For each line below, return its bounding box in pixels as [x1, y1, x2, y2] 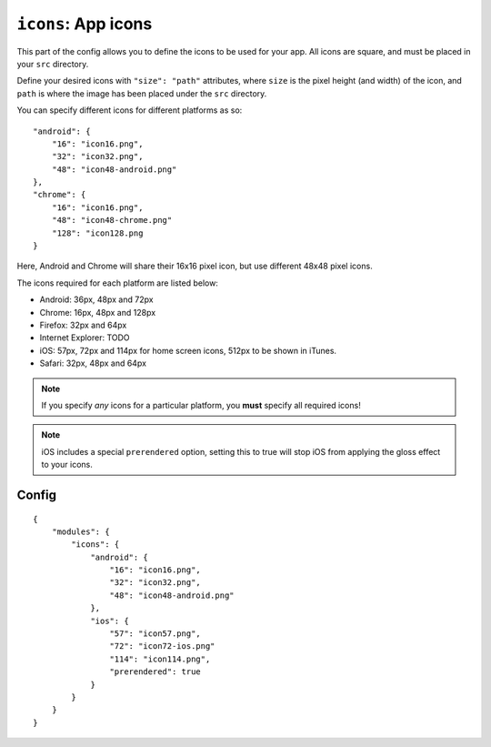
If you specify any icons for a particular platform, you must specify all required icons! [41, 399, 361, 410]
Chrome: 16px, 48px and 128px [39, 307, 156, 318]
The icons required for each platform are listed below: [16, 278, 218, 288]
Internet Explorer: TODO [39, 332, 131, 343]
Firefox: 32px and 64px [39, 319, 127, 330]
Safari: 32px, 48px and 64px [39, 358, 147, 368]
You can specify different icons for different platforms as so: [16, 105, 243, 116]
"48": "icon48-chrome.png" [51, 215, 173, 226]
